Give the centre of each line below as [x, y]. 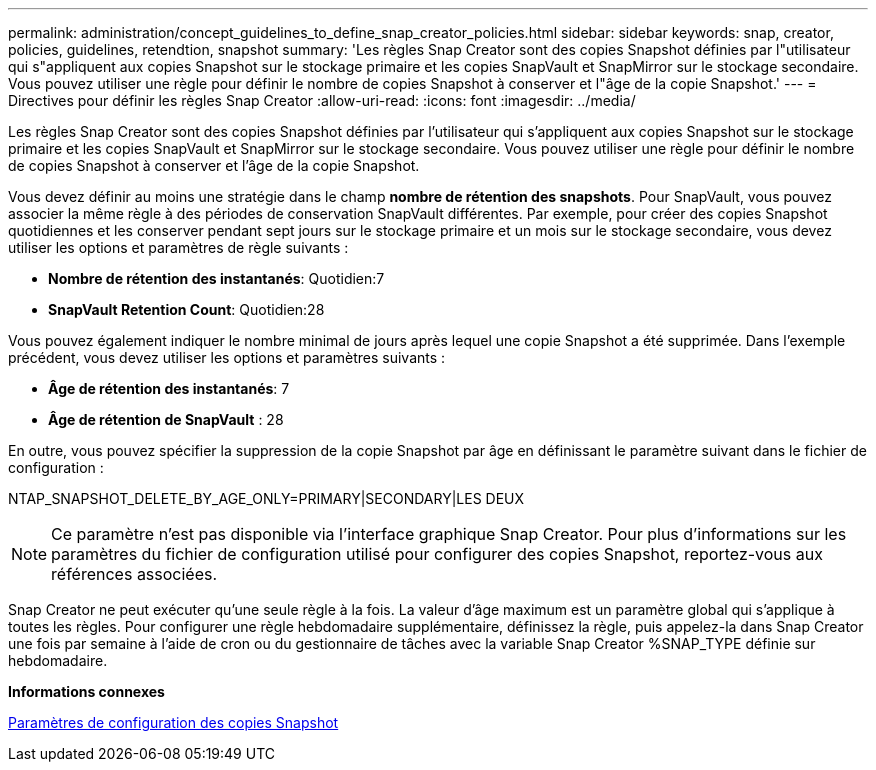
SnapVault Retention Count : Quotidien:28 [186, 309]
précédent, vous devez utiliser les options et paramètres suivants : [227, 357]
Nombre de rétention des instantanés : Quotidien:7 [216, 278]
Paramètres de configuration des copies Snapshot [173, 722]
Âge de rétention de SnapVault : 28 [166, 419]
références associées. [134, 574]
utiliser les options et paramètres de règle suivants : [178, 247]
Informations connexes [86, 691]
